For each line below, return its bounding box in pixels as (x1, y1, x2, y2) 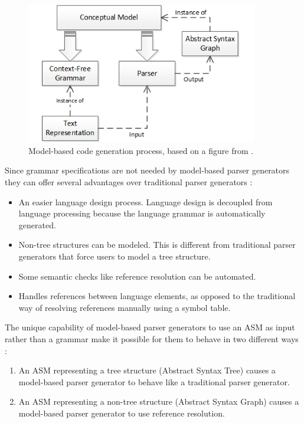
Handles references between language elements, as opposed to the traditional (18, 290, 296, 302)
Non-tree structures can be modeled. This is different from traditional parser (18, 238, 296, 251)
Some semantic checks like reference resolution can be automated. (18, 270, 256, 282)
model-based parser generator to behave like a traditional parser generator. (18, 375, 290, 388)
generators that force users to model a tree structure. (18, 250, 211, 262)
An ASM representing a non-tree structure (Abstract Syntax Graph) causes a (18, 395, 299, 408)
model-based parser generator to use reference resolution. (18, 406, 225, 419)
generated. (18, 218, 56, 231)
